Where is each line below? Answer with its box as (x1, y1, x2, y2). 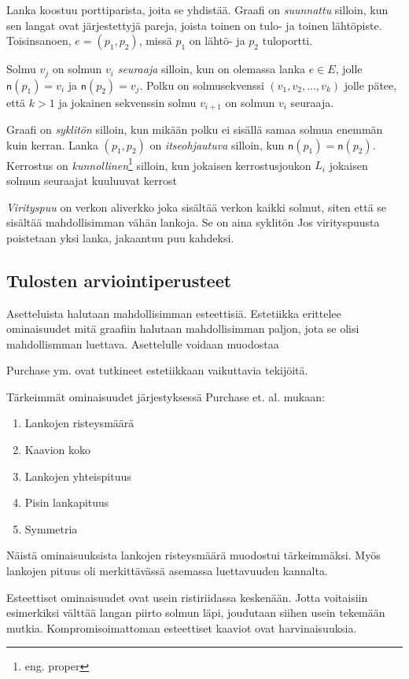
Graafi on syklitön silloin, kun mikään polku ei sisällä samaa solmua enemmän (6, 121, 383, 138)
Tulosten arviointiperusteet (6, 268, 232, 292)
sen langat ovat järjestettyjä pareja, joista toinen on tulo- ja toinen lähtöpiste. (6, 17, 382, 33)
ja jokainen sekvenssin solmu (58, 94, 197, 110)
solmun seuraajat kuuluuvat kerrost (6, 172, 177, 188)
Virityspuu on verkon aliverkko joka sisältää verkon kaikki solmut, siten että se (6, 198, 387, 215)
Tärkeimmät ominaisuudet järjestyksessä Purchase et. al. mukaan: (6, 388, 325, 404)
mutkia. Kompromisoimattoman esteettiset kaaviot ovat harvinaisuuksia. (6, 619, 357, 636)
